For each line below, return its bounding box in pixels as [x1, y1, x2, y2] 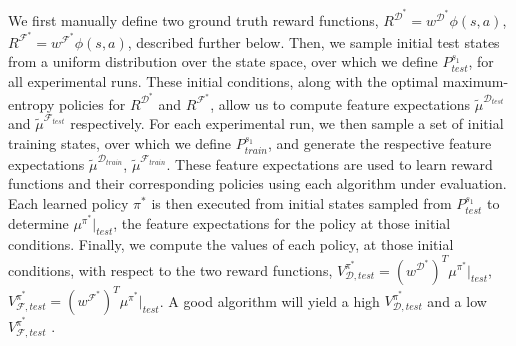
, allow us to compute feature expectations [210, 93, 471, 114]
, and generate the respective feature [267, 132, 492, 153]
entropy [8, 93, 55, 114]
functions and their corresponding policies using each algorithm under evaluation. [8, 173, 507, 194]
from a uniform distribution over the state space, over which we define [8, 51, 438, 72]
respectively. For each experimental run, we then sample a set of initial [70, 113, 504, 134]
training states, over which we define [8, 132, 232, 153]
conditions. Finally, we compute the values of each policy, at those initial [8, 234, 454, 255]
